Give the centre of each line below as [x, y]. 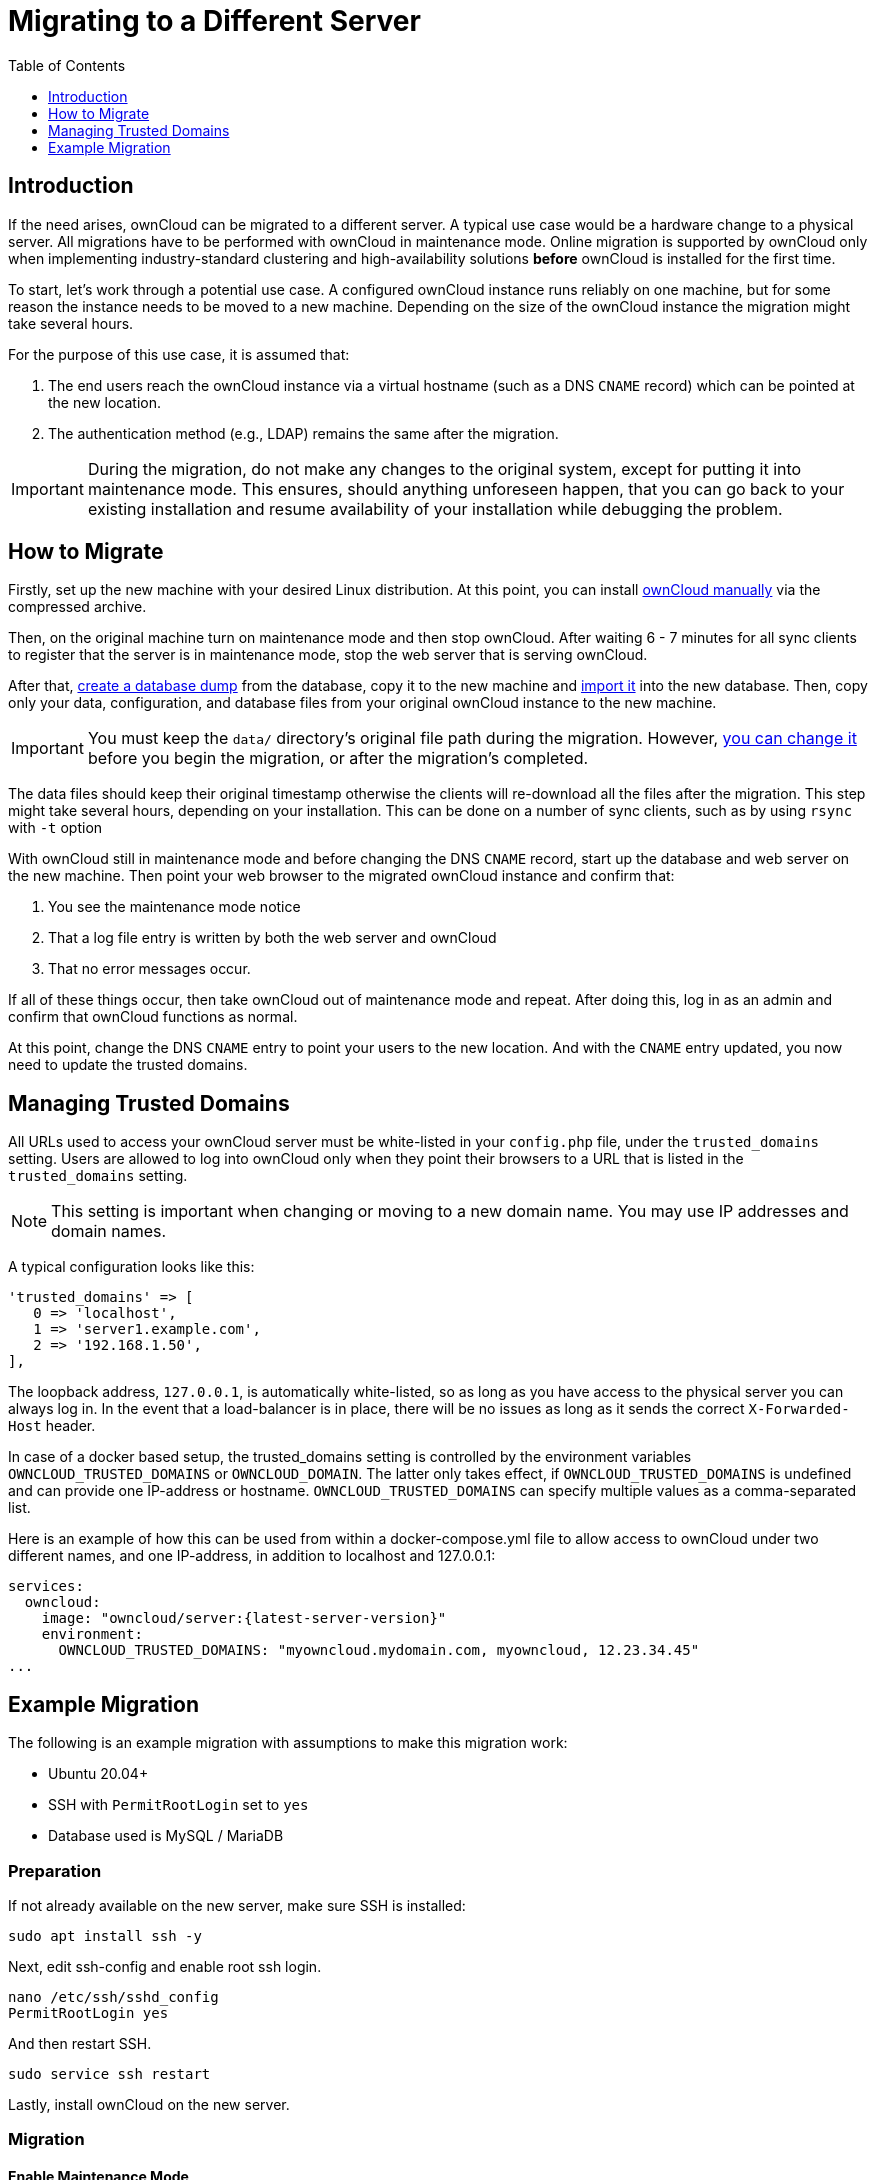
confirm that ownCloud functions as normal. [153, 1017]
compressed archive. [77, 607]
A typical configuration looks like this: [131, 1267]
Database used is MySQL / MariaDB [166, 1836]
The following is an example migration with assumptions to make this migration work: [288, 1743]
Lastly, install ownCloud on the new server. [149, 2104]
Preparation [55, 1870]
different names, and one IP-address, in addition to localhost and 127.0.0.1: [252, 1556]
